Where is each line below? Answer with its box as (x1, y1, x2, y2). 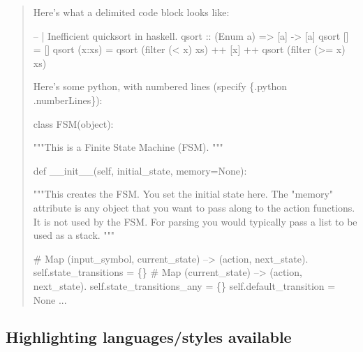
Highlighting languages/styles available (6, 326, 292, 348)
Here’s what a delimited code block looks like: (33, 5, 230, 19)
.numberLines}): (33, 92, 103, 107)
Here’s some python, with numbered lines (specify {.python (33, 79, 288, 94)
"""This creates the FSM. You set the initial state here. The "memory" (33, 186, 334, 201)
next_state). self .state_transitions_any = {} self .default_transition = (33, 278, 336, 293)
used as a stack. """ (33, 228, 115, 242)
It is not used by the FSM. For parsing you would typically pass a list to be (33, 214, 357, 228)
